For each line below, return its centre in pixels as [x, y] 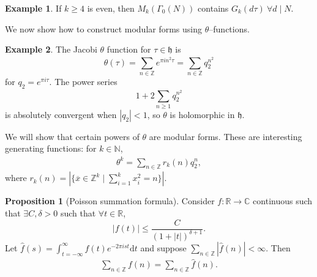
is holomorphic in [202, 114]
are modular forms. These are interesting [226, 136]
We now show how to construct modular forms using [104, 28]
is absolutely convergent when [61, 114]
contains [213, 8]
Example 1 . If [33, 8]
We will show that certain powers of [72, 136]
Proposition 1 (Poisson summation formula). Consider [110, 201]
